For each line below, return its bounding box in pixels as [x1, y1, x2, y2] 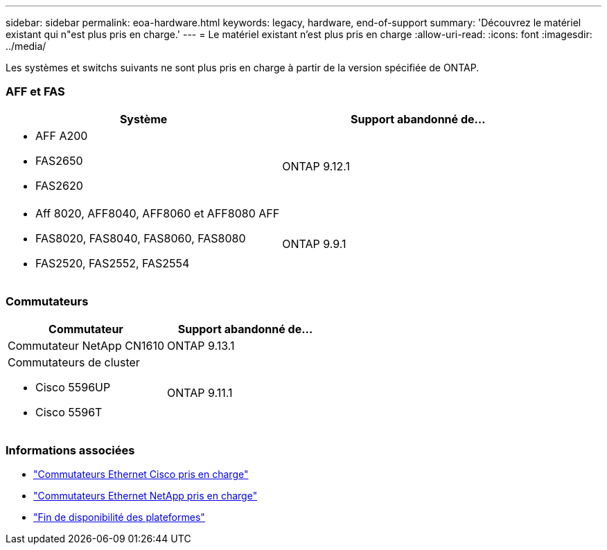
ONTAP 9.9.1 [282, 236, 346, 251]
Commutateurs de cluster [8, 355, 140, 369]
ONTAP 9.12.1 [282, 159, 350, 173]
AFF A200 [35, 128, 88, 143]
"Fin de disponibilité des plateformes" [33, 511, 205, 524]
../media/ [6, 40, 46, 52]
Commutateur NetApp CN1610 [8, 338, 164, 353]
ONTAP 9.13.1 [166, 338, 235, 353]
